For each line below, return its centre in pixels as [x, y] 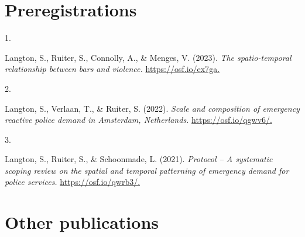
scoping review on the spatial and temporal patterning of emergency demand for [147, 170]
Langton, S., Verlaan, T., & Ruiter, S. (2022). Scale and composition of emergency [152, 108]
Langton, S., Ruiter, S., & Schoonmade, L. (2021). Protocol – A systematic [139, 159]
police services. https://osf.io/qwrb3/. [73, 182]
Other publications [82, 222]
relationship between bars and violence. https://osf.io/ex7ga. [112, 69]
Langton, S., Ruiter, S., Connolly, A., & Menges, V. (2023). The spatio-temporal [148, 57]
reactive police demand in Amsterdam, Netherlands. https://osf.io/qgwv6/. [138, 120]
